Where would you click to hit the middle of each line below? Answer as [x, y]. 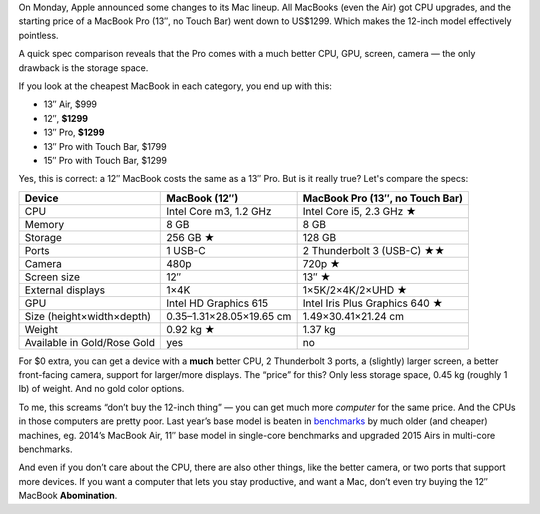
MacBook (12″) [202, 198]
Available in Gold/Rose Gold [89, 342]
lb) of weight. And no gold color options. [101, 389]
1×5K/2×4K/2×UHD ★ [355, 290]
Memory [44, 224]
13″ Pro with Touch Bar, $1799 [105, 146]
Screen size [52, 277]
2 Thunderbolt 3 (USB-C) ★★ [373, 250]
